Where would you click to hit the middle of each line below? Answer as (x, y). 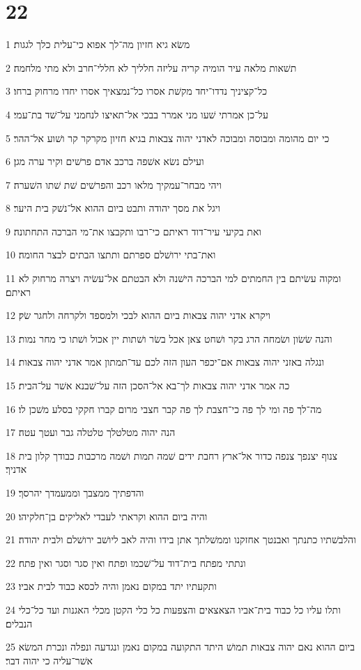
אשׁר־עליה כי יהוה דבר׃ (49, 660)
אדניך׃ (16, 469)
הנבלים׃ (19, 623)
